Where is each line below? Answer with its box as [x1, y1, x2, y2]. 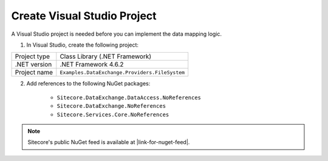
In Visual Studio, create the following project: [26, 41, 139, 48]
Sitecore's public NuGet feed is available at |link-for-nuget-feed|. [27, 139, 190, 146]
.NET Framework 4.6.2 [60, 61, 124, 69]
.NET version [15, 61, 52, 69]
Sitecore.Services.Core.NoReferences [56, 111, 169, 118]
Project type [15, 52, 50, 61]
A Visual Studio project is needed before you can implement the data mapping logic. [11, 30, 222, 38]
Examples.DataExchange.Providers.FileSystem [60, 69, 185, 76]
